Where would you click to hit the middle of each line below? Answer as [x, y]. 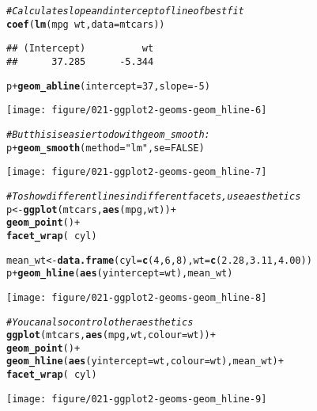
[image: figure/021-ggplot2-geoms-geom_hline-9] [137, 399]
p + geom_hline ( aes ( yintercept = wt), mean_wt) [120, 274]
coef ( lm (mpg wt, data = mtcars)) [86, 24]
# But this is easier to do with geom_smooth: [108, 134]
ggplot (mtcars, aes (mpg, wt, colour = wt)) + [111, 335]
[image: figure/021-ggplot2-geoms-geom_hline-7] [137, 172]
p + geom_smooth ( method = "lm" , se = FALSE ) [106, 148]
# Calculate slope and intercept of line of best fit [125, 11]
